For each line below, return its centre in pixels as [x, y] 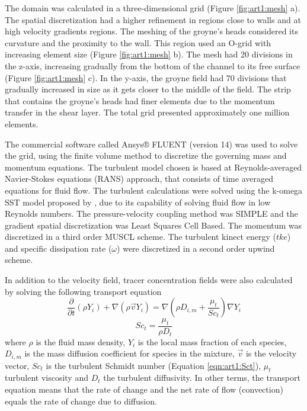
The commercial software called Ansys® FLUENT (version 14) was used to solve [151, 144]
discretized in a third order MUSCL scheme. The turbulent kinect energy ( [140, 237]
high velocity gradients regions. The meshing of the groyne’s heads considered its [151, 31]
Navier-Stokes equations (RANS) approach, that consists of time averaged [139, 179]
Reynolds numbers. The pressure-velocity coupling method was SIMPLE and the [151, 213]
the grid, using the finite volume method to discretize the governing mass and [146, 155]
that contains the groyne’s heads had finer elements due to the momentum [140, 100]
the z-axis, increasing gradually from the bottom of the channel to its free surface [153, 65]
